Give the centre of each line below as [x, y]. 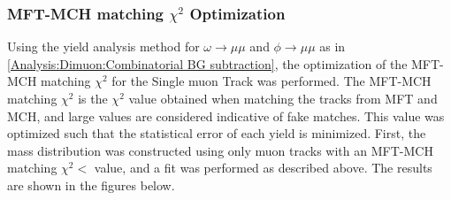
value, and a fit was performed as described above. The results [263, 168]
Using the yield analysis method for [103, 46]
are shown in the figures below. [91, 185]
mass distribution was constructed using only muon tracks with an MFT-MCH [220, 150]
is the [93, 98]
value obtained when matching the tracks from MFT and [283, 98]
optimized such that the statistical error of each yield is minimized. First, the [217, 133]
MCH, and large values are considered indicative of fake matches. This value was [226, 115]
